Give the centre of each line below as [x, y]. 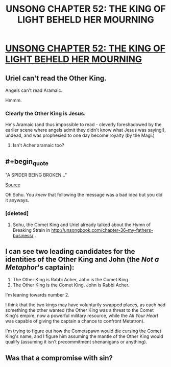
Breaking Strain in [31, 230]
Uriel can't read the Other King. [56, 78]
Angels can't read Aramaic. [34, 90]
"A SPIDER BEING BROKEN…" [36, 175]
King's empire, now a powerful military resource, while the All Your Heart [82, 316]
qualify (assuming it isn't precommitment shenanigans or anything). [76, 342]
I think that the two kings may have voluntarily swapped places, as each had [86, 305]
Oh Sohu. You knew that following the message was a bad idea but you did [84, 195]
